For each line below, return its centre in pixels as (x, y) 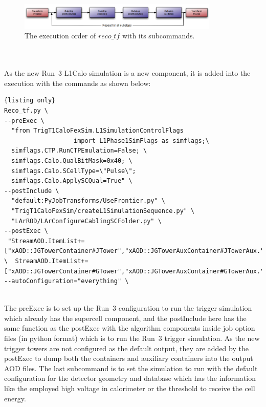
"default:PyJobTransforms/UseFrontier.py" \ (88, 201)
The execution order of (60, 36)
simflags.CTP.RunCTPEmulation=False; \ (79, 151)
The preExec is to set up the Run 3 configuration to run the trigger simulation (128, 308)
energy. (15, 398)
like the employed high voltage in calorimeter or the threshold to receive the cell (130, 388)
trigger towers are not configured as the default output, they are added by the (126, 348)
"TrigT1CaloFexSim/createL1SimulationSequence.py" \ (103, 211)
